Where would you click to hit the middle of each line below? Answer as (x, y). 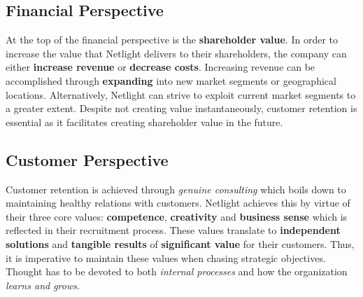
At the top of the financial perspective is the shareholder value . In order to (172, 40)
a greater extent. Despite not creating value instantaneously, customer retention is (181, 108)
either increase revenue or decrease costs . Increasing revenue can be (161, 67)
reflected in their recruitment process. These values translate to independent (173, 230)
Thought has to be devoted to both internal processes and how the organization (177, 271)
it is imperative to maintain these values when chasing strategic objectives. (166, 257)
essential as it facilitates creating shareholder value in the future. (144, 122)
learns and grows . (43, 285)
